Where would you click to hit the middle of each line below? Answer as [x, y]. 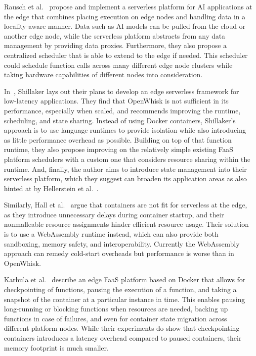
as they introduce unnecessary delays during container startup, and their [114, 214]
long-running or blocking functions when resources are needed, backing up [116, 309]
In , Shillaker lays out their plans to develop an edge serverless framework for [122, 91]
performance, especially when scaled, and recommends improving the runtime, [122, 110]
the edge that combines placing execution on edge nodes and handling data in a [125, 16]
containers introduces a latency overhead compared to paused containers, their [123, 338]
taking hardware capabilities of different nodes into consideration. [103, 75]
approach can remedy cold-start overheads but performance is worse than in [119, 253]
